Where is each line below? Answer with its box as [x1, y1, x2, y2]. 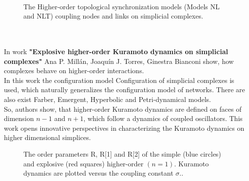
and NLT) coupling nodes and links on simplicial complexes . [23, 11, 203, 21]
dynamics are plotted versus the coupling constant [23, 168, 173, 178]
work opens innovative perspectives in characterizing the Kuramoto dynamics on [4, 122, 245, 133]
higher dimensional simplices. [4, 132, 91, 142]
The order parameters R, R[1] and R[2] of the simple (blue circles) [23, 148, 221, 159]
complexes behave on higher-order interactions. [4, 65, 144, 76]
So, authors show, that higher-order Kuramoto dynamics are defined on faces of [4, 103, 242, 114]
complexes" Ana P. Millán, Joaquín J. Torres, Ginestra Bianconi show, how [4, 56, 234, 66]
